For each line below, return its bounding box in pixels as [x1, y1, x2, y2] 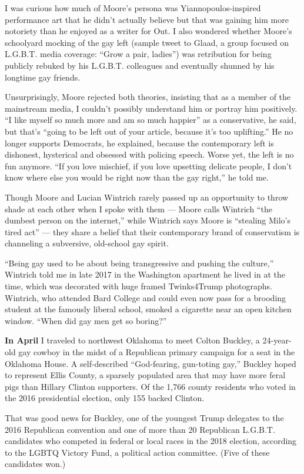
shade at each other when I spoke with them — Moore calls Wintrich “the [5, 202, 272, 215]
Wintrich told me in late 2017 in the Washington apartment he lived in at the [5, 268, 285, 281]
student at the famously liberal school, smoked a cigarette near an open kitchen [5, 303, 292, 315]
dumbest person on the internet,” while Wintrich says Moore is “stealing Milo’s [5, 214, 291, 226]
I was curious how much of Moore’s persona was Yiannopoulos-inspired [5, 2, 261, 14]
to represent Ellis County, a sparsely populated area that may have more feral [5, 369, 286, 381]
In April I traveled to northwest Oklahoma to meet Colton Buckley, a [5, 334, 260, 346]
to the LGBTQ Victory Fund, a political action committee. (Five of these [5, 446, 270, 458]
